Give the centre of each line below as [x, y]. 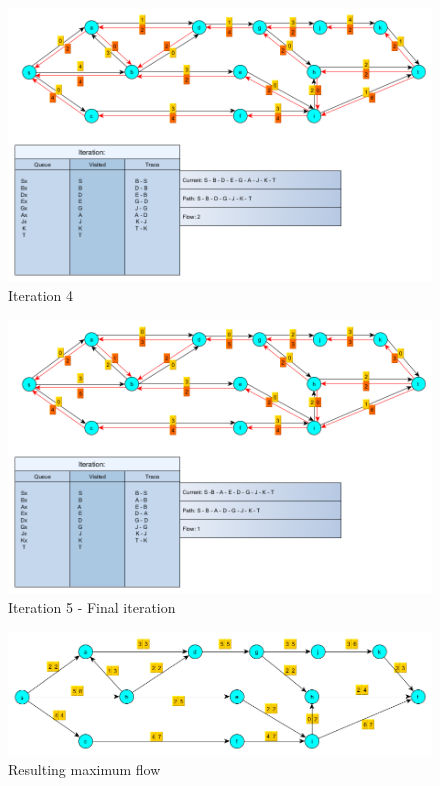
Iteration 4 [40, 295]
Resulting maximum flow [84, 769]
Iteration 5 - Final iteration [92, 607]
